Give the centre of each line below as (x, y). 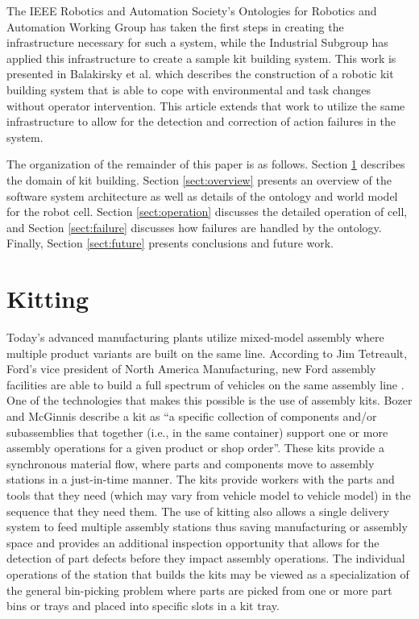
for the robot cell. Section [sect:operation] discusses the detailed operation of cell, (207, 212)
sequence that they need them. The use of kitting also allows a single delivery (198, 511)
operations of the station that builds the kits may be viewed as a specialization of (208, 573)
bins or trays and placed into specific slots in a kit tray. (143, 606)
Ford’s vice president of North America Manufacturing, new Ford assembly (191, 369)
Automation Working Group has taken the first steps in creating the (175, 26)
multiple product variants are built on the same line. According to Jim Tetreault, (207, 353)
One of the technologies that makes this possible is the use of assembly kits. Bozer (209, 400)
